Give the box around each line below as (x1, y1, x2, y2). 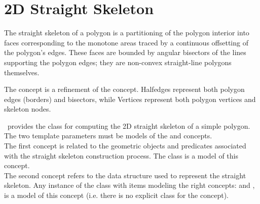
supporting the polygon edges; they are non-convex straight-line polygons (4, 57, 232, 67)
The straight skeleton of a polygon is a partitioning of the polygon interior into (4, 27, 249, 38)
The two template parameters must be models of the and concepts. (4, 130, 212, 141)
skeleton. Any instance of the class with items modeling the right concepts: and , (4, 180, 255, 190)
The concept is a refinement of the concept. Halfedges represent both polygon (4, 84, 245, 94)
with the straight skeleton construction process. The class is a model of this (4, 150, 238, 161)
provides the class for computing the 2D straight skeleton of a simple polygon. (7, 120, 250, 131)
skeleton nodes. (4, 104, 51, 114)
